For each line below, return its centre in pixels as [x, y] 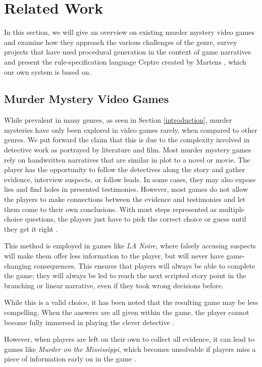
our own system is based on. [48, 71]
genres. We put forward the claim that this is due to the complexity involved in [127, 140]
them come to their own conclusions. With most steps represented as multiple [124, 209]
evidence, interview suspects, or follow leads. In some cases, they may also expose [130, 179]
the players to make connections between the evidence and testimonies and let [125, 199]
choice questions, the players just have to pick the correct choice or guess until [125, 219]
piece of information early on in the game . [70, 359]
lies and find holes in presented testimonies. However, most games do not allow [126, 189]
